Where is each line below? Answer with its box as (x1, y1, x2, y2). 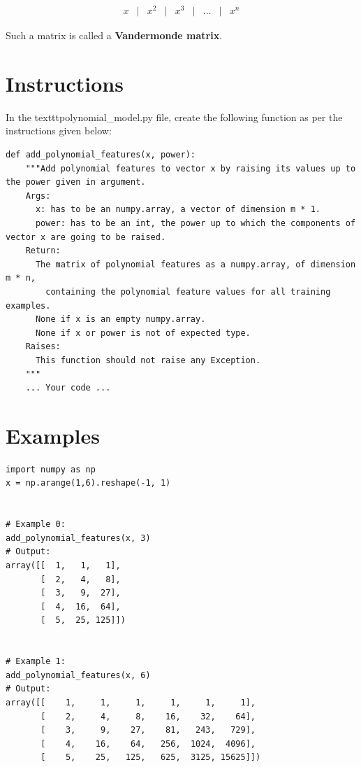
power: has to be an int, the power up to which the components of (35, 218, 356, 228)
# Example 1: (6, 656, 66, 667)
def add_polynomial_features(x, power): (6, 150, 196, 160)
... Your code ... (25, 383, 111, 393)
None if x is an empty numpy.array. (35, 314, 206, 325)
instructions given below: (6, 123, 112, 138)
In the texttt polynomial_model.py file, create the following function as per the (6, 109, 343, 124)
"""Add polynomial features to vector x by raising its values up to (25, 163, 356, 174)
